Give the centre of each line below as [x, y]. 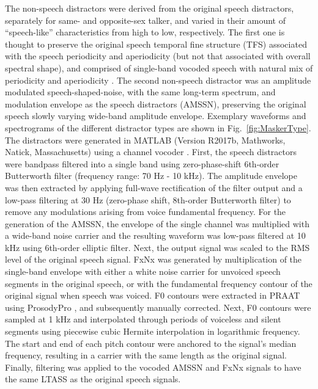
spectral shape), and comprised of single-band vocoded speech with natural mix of [159, 67]
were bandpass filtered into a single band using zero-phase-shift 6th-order [142, 163]
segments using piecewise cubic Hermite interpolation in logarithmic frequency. [153, 331]
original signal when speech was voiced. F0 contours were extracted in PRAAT [153, 295]
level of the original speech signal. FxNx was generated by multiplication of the [153, 259]
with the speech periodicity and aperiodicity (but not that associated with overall [158, 56]
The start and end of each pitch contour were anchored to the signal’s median [151, 343]
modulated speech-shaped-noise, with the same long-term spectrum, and [140, 92]
